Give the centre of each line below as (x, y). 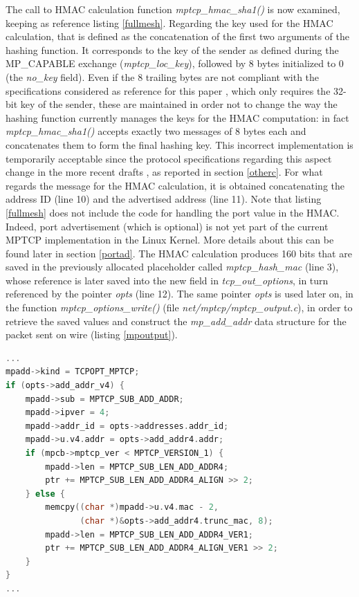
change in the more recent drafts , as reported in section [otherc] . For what (164, 172)
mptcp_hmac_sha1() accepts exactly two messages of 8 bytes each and (156, 131)
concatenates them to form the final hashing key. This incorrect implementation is (179, 144)
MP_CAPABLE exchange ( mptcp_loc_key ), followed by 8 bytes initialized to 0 (175, 63)
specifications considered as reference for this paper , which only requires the (168, 90)
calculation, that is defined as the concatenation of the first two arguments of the (177, 36)
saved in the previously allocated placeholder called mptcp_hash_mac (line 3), (172, 267)
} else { (45, 494)
